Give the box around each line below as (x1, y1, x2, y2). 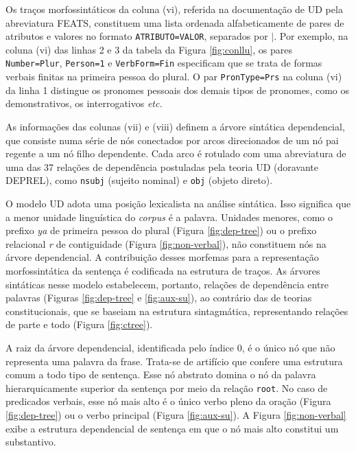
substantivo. (5, 435, 56, 449)
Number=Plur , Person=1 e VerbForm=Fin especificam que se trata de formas (5, 56, 322, 70)
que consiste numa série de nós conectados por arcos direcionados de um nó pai (5, 132, 339, 147)
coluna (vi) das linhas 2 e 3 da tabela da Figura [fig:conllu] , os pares (5, 42, 292, 56)
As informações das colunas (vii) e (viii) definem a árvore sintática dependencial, (5, 119, 345, 133)
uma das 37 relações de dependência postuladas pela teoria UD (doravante (5, 159, 318, 174)
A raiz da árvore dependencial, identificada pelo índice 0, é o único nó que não (5, 340, 335, 354)
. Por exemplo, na (274, 29, 348, 43)
